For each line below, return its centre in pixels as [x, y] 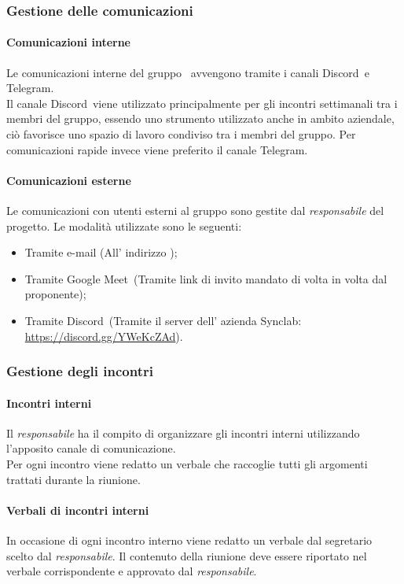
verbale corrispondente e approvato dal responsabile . [132, 571]
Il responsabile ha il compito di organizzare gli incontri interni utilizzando [183, 432]
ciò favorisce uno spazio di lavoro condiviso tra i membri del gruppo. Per [181, 134]
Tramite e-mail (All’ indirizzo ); [101, 252]
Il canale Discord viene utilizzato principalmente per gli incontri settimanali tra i [202, 103]
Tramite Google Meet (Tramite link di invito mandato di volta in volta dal [206, 278]
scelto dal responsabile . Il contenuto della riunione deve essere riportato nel [187, 555]
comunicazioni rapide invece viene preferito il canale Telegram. [157, 149]
